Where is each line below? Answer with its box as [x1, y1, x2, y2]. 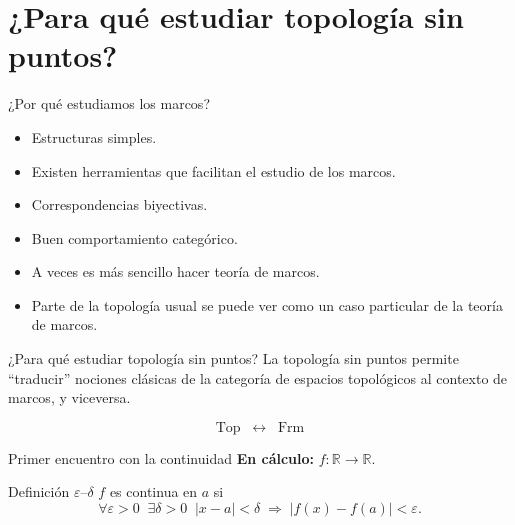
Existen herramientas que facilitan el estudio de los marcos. [31, 160, 396, 181]
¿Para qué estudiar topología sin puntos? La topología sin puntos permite [8, 348, 459, 369]
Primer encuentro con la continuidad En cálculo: [8, 447, 315, 468]
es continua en [109, 481, 198, 502]
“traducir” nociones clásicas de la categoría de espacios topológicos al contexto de [8, 367, 508, 388]
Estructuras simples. [31, 126, 157, 147]
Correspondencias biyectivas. [31, 194, 208, 215]
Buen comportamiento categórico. [31, 227, 238, 248]
